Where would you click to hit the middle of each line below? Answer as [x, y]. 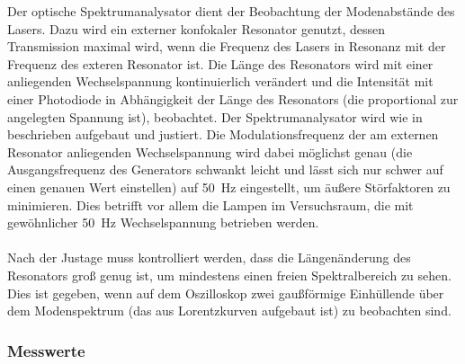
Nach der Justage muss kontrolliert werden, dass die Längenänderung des [209, 257]
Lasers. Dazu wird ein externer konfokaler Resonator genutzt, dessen [197, 28]
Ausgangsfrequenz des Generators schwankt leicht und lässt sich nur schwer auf [225, 169]
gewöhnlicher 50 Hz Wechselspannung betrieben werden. [163, 222]
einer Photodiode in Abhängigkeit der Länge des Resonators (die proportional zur [233, 98]
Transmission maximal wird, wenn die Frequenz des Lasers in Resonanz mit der [227, 46]
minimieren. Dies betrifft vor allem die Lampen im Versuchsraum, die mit [210, 204]
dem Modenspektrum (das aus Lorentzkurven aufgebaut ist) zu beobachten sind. [229, 311]
